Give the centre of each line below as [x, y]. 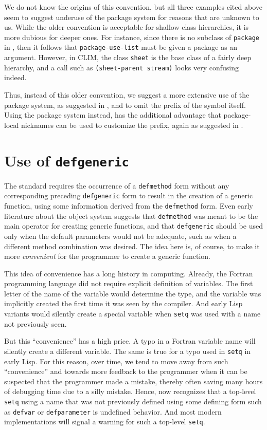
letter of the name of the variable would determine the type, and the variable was [133, 293]
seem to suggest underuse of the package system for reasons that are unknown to [132, 17]
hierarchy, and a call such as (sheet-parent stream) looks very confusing [122, 67]
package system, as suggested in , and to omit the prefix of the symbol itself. [125, 105]
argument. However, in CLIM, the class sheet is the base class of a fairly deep [128, 57]
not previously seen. [35, 323]
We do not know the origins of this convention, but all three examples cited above [133, 7]
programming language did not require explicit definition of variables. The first [129, 283]
